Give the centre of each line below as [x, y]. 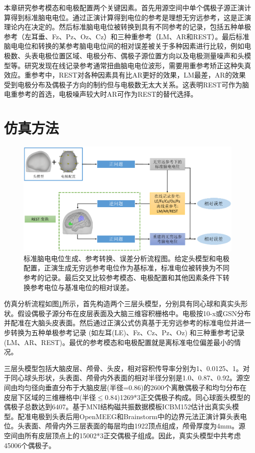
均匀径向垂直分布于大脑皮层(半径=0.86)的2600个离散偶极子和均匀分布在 [132, 387]
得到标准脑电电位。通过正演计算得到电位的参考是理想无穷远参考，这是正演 [131, 17]
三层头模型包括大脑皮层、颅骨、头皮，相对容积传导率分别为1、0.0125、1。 [123, 368]
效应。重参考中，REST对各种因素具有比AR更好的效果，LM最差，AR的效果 [125, 75]
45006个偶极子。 [30, 445]
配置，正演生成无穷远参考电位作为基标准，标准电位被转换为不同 [127, 268]
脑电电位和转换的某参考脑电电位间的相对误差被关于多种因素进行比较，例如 [124, 46]
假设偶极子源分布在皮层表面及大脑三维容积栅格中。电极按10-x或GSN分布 [134, 313]
